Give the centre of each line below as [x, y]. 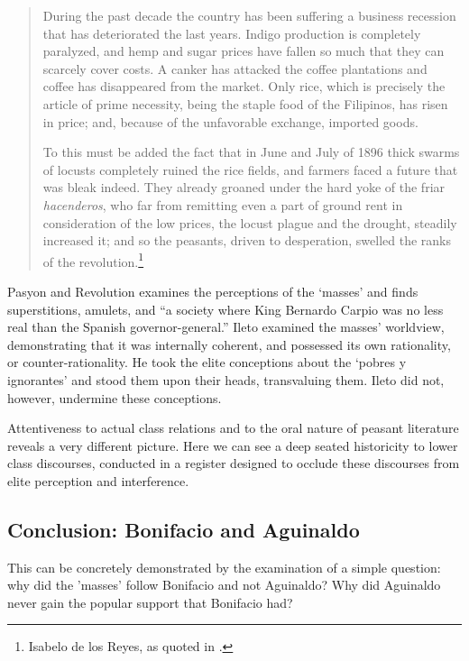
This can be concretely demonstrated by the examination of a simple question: [224, 567]
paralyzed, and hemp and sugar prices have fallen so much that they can [244, 51]
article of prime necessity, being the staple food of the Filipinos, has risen [245, 103]
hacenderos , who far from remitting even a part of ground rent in [223, 204]
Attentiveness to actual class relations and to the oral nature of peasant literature [233, 428]
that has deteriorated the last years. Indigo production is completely [232, 33]
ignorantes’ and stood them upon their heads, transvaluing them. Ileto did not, [226, 379]
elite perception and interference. [98, 480]
